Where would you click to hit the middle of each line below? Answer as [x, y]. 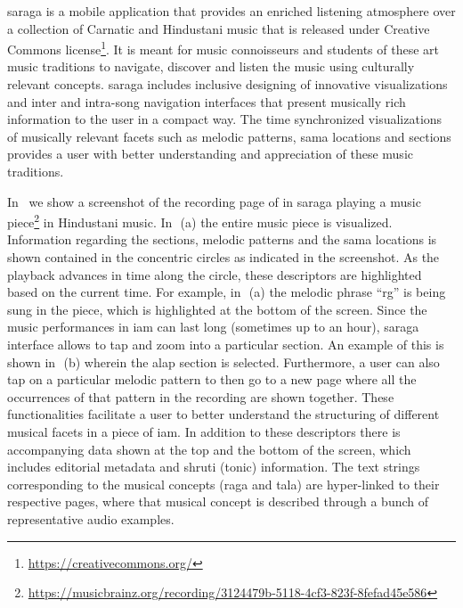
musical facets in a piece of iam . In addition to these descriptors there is [204, 431]
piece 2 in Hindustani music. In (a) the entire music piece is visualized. [200, 221]
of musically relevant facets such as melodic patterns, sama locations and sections [229, 136]
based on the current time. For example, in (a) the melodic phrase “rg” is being [227, 292]
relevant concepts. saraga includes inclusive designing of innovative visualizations [227, 84]
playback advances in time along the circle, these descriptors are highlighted [215, 274]
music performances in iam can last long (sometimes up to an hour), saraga [213, 327]
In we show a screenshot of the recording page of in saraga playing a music [214, 201]
